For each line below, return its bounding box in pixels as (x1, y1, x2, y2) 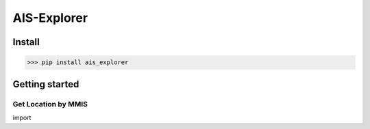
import (12, 113, 32, 121)
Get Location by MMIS (12, 99, 88, 109)
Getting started (12, 78, 79, 90)
